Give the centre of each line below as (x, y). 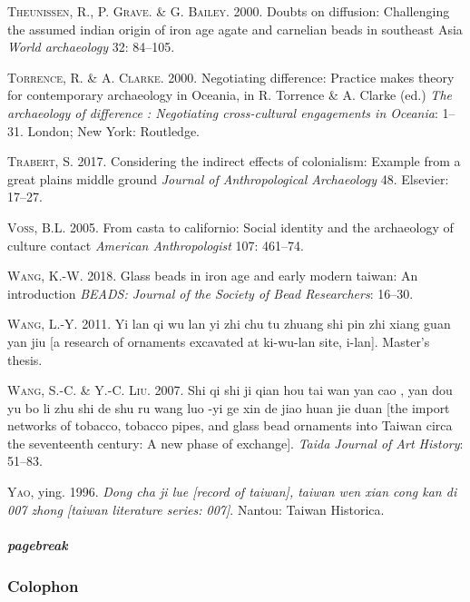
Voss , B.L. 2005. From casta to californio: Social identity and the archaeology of (230, 227)
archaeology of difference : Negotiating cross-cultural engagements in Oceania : (223, 112)
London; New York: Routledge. (114, 130)
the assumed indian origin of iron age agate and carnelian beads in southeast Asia (235, 29)
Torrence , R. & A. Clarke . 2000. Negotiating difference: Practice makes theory (231, 77)
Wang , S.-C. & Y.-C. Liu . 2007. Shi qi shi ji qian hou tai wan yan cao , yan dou (230, 390)
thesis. (25, 359)
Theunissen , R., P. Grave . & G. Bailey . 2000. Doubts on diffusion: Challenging (229, 11)
